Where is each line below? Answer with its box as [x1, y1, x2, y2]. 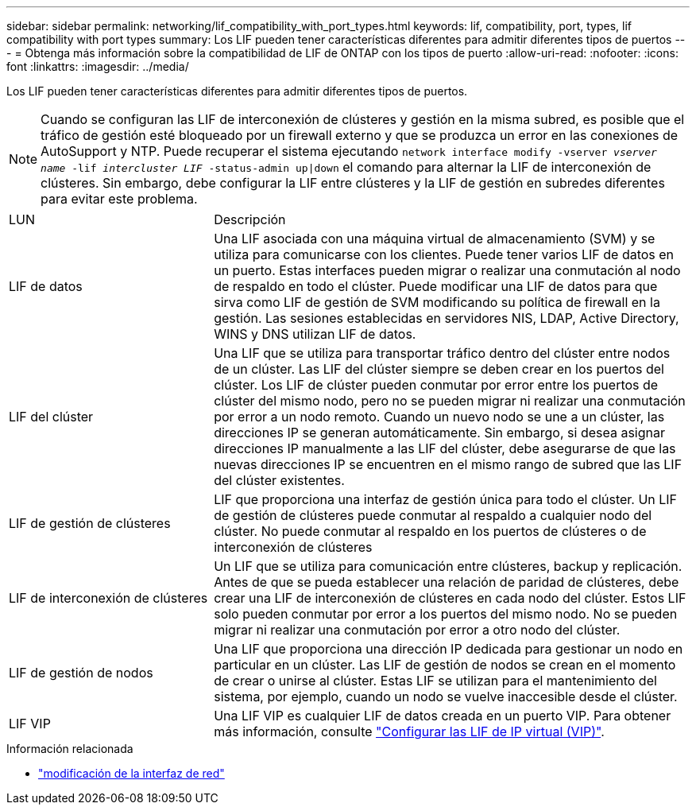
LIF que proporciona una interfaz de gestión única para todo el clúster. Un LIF [214, 491, 678, 507]
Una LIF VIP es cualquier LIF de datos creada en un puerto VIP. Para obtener [214, 708, 671, 724]
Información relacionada [6, 742, 133, 755]
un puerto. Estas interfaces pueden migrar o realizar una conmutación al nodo [214, 262, 681, 278]
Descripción [214, 211, 286, 227]
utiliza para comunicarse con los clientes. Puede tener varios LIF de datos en [214, 246, 675, 262]
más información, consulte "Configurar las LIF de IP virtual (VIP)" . [214, 724, 605, 739]
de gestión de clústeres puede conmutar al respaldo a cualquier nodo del [214, 507, 652, 523]
